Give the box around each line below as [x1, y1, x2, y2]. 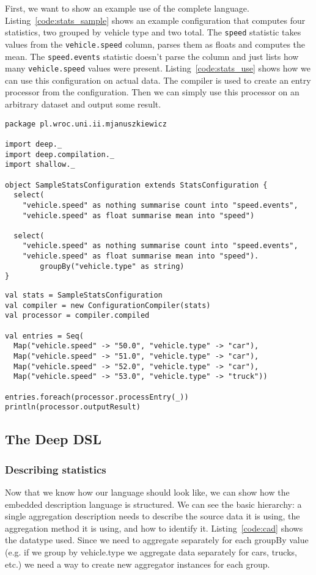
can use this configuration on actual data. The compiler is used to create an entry [5, 73, 311, 86]
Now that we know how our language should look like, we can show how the [5, 485, 290, 498]
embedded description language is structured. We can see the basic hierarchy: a [5, 497, 302, 510]
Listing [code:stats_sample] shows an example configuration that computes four [5, 13, 306, 26]
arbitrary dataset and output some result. [5, 98, 161, 110]
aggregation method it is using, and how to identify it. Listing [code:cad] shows [5, 521, 303, 534]
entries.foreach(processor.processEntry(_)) [5, 392, 189, 401]
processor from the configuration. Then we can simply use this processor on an [5, 86, 299, 98]
